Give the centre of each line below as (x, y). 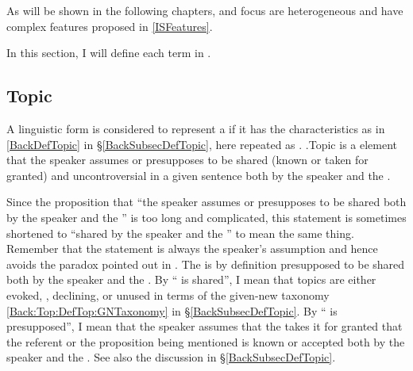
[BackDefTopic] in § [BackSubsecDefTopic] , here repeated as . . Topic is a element (202, 144)
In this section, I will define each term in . (109, 53)
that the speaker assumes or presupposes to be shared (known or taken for (187, 160)
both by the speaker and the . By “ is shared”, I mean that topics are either (191, 279)
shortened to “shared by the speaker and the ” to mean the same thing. (180, 233)
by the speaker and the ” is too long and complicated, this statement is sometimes (206, 217)
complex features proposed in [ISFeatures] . (110, 26)
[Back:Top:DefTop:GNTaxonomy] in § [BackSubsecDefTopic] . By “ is (172, 310)
